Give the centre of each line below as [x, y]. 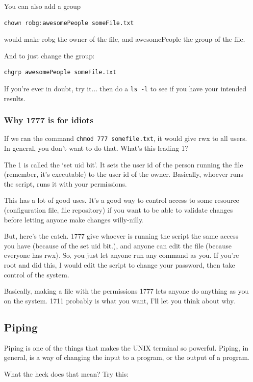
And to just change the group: [49, 55]
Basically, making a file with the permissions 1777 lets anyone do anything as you [126, 291]
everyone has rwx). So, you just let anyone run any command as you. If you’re [122, 255]
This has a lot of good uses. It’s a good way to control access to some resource [122, 200]
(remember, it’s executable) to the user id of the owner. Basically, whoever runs [124, 174]
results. [15, 98]
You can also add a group [42, 6]
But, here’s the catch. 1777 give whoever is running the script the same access [121, 236]
